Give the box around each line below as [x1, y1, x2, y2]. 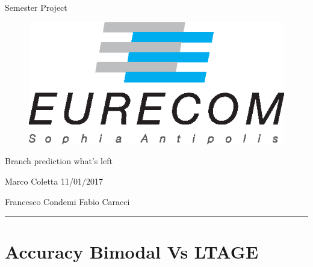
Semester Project [5, 1, 67, 13]
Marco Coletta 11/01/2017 [5, 174, 103, 187]
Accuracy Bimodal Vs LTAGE [5, 239, 259, 264]
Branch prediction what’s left [5, 155, 113, 167]
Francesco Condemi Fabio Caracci [5, 195, 130, 207]
